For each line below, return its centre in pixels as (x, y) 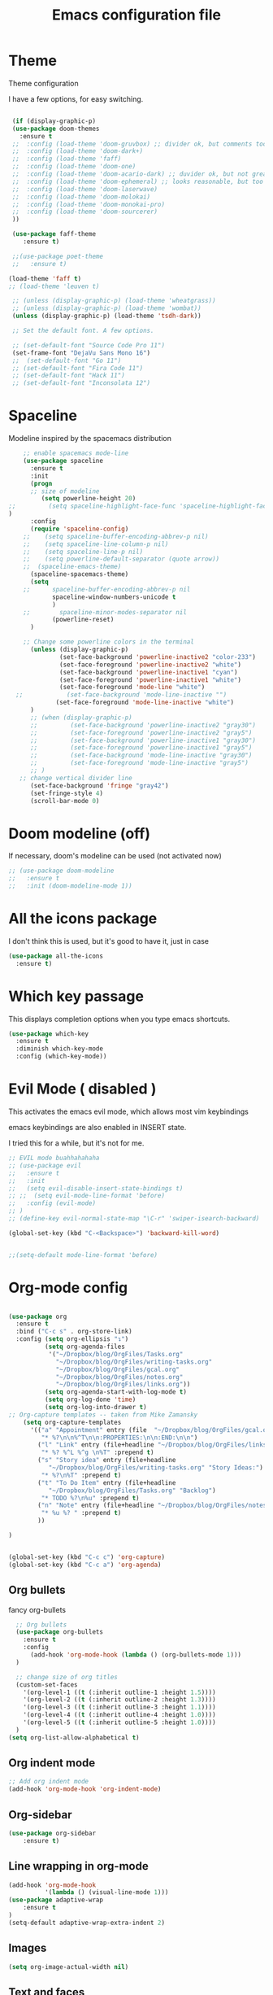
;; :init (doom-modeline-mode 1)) (70, 886)
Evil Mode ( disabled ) (82, 1089)
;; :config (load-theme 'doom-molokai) (81, 197)
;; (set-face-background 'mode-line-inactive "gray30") (141, 755)
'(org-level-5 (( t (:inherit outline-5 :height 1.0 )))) (120, 1722)
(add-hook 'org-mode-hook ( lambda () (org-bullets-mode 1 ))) (136, 1655)
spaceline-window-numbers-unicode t (114, 597)
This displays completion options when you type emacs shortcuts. (119, 1019)
